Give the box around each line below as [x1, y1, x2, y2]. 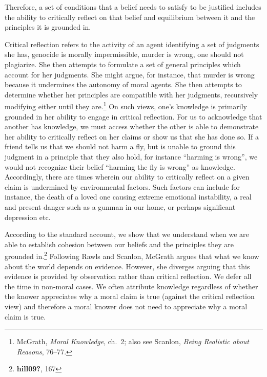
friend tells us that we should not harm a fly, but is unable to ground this [5, 141, 236, 152]
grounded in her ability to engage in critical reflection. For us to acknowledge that [5, 111, 262, 122]
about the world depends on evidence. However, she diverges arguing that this [5, 261, 250, 271]
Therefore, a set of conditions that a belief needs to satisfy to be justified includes [5, 2, 261, 12]
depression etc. [5, 211, 51, 222]
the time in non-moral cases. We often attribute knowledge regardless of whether [5, 281, 258, 291]
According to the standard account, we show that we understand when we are [5, 229, 249, 240]
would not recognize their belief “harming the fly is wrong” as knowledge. [5, 161, 235, 172]
